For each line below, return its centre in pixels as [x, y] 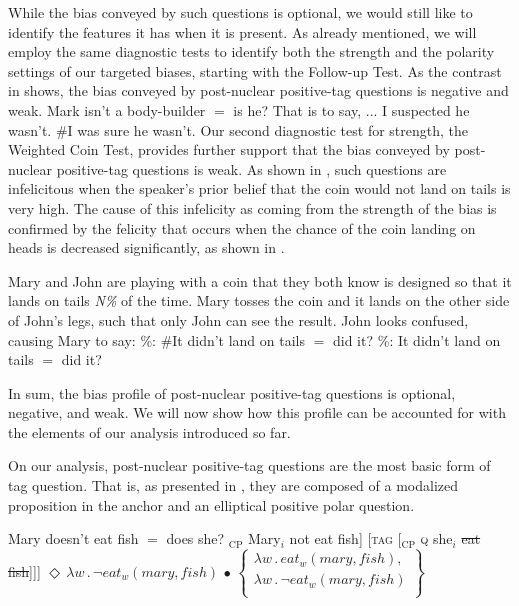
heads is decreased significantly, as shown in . [146, 247]
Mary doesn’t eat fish [73, 538]
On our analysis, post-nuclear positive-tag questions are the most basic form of [249, 465]
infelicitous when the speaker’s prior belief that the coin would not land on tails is [259, 188]
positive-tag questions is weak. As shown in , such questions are [251, 168]
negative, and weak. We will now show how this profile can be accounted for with [257, 412]
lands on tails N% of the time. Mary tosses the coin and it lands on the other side [259, 300]
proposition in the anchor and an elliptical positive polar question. [211, 504]
